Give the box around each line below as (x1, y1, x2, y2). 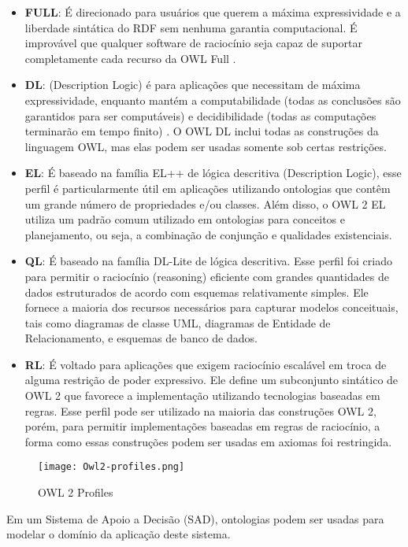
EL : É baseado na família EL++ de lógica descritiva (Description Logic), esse (24, 164, 402, 181)
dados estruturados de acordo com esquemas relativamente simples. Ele (24, 283, 369, 300)
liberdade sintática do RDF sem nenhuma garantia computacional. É (24, 19, 358, 35)
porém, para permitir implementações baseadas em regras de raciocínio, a (24, 418, 380, 434)
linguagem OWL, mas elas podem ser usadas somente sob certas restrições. (24, 138, 387, 154)
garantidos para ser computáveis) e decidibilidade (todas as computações (24, 107, 376, 124)
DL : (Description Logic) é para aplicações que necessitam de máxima (24, 76, 361, 93)
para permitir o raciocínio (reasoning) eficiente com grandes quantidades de (24, 268, 389, 284)
